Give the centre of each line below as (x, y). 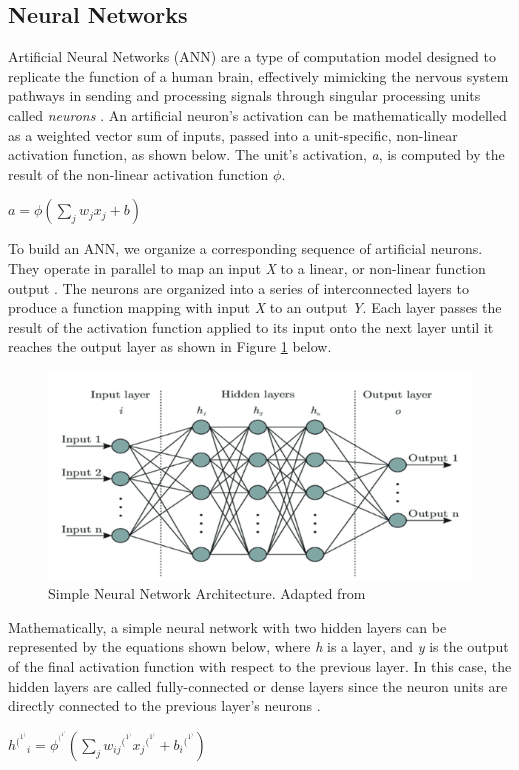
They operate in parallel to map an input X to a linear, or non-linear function (247, 267)
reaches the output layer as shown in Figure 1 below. (170, 346)
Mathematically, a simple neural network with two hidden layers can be (227, 626)
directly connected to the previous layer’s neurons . (164, 705)
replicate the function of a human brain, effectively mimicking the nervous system (258, 75)
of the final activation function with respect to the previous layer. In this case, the (260, 665)
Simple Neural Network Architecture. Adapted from (207, 593)
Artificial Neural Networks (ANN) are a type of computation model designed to (252, 56)
